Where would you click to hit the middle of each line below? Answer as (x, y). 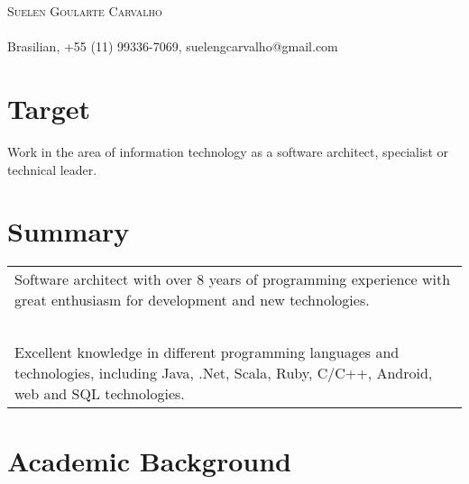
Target (49, 108)
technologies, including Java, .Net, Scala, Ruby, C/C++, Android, (224, 373)
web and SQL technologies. (100, 394)
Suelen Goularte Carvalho (85, 11)
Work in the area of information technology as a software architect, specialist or (228, 151)
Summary (69, 231)
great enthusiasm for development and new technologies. (192, 300)
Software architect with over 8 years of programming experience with (233, 279)
